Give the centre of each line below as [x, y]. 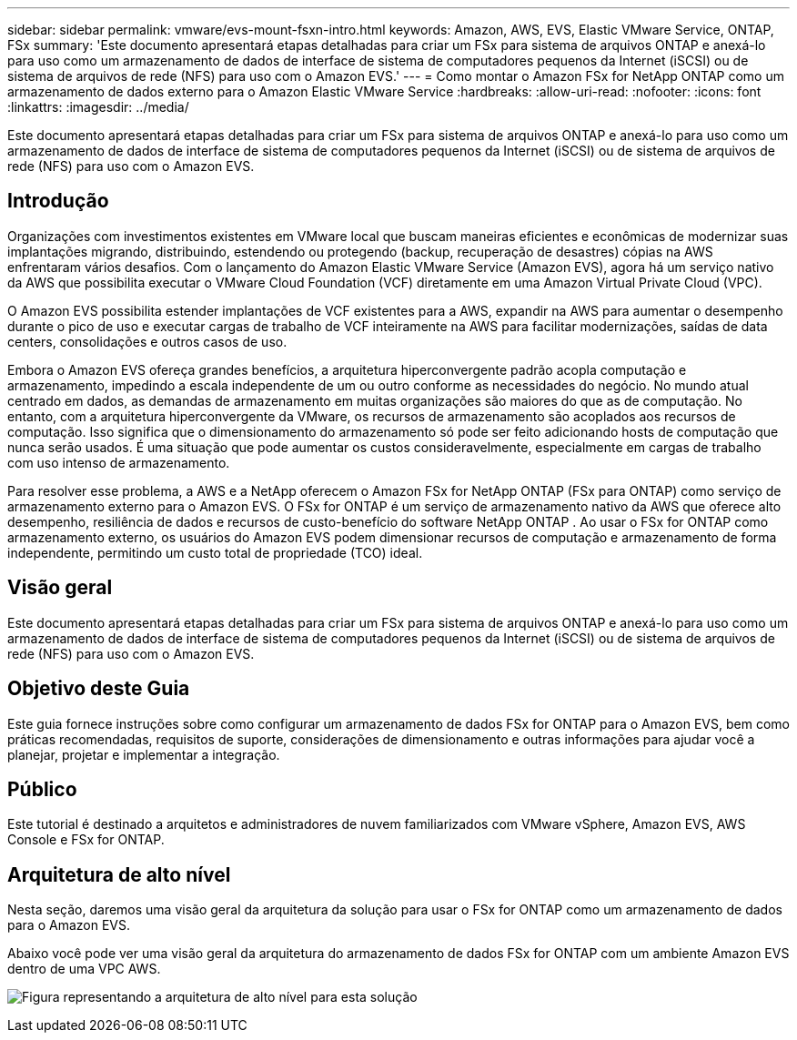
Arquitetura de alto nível [119, 874]
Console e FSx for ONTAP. [86, 840]
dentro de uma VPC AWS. [84, 969]
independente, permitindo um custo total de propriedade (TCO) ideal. [215, 552]
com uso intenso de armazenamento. [119, 462]
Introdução [58, 201]
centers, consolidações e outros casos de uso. [147, 341]
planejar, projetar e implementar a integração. [144, 754]
